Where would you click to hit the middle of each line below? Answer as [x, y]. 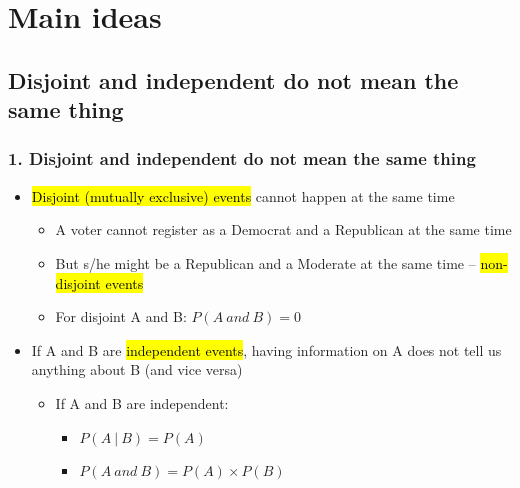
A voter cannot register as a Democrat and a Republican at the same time [283, 229]
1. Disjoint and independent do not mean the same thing [242, 158]
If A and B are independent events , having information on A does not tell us [266, 349]
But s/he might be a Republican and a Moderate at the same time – [265, 262]
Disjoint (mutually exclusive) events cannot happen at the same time [243, 195]
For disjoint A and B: [121, 316]
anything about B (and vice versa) [137, 369]
